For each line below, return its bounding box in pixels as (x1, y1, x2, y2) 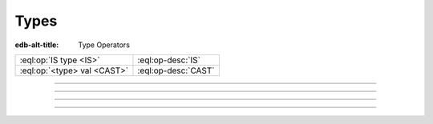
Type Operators (78, 40, 130, 50)
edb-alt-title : (14, 40, 59, 50)
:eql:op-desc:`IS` (137, 54, 200, 66)
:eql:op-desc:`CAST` (137, 65, 216, 76)
